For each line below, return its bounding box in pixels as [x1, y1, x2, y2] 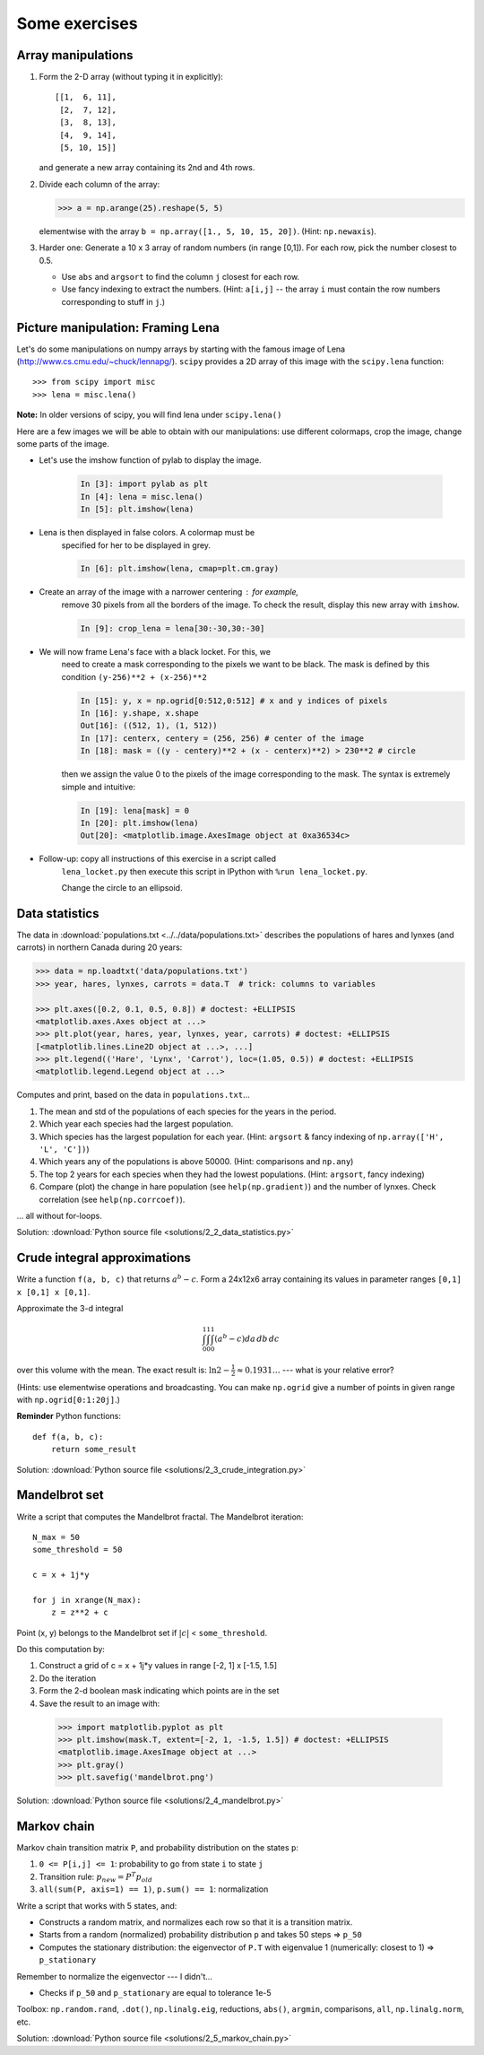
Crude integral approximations [16, 1250, 192, 1266]
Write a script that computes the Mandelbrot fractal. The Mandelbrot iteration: [16, 1511, 304, 1522]
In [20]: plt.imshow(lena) [80, 817, 199, 828]
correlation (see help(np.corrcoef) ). [39, 1194, 186, 1205]
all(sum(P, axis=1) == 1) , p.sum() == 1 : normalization [39, 1884, 269, 1894]
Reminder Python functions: [16, 1411, 121, 1422]
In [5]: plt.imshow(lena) [80, 504, 194, 515]
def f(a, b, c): [32, 1432, 104, 1441]
